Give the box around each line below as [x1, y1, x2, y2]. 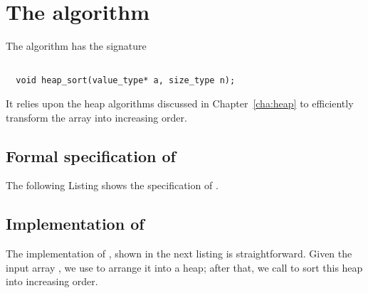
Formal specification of [6, 144, 176, 166]
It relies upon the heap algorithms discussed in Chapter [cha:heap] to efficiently [6, 96, 354, 111]
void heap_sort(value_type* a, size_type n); [16, 75, 236, 86]
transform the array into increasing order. [6, 110, 187, 124]
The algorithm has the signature [6, 38, 147, 53]
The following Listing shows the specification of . [6, 178, 219, 193]
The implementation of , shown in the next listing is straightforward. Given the [6, 246, 352, 261]
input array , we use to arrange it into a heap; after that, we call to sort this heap [6, 260, 363, 275]
